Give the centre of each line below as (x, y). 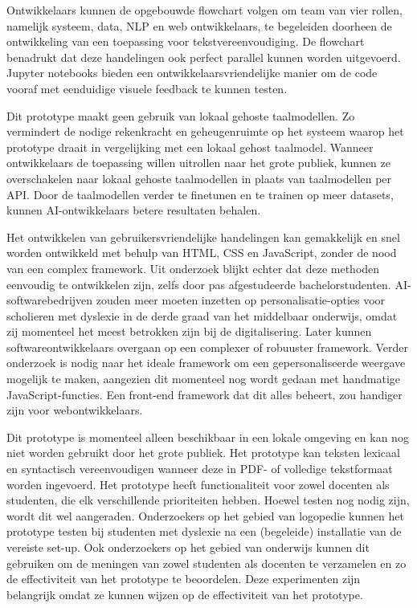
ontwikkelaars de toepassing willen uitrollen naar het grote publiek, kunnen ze (198, 163)
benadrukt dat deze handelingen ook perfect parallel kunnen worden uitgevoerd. (204, 57)
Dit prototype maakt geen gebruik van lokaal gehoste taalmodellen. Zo (181, 115)
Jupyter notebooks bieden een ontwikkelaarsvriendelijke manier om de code (192, 73)
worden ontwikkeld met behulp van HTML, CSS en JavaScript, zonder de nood (202, 253)
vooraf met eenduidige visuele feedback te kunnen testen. (147, 88)
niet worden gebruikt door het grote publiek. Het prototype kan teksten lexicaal (203, 453)
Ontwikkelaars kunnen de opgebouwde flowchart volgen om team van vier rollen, (204, 10)
